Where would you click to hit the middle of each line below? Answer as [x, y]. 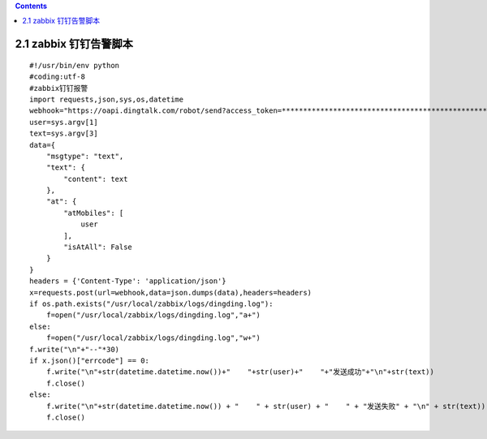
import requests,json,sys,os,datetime [107, 99]
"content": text [96, 179]
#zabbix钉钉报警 [59, 88]
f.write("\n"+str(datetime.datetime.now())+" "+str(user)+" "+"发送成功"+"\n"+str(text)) [240, 372]
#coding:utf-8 [57, 77]
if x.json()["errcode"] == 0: [90, 360]
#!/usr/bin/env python [75, 65]
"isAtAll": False [98, 247]
